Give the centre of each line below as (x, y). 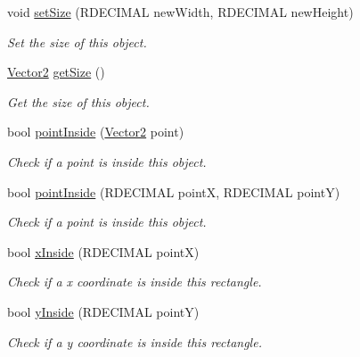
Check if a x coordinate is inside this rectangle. (135, 282)
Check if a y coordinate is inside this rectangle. (135, 341)
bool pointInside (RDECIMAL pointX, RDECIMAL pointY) (174, 191)
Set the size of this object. (77, 42)
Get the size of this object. (78, 101)
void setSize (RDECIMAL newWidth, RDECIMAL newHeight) (180, 12)
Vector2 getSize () (56, 72)
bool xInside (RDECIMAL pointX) (103, 251)
